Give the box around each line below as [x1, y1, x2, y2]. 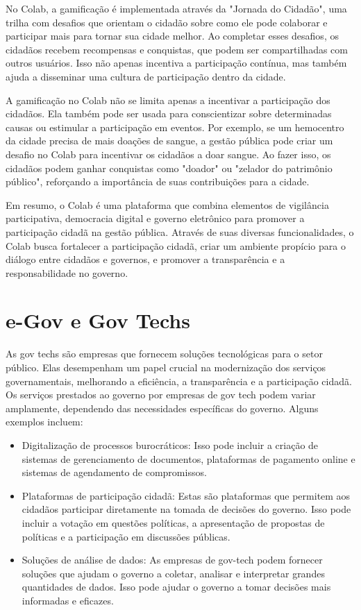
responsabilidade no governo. [6, 265, 128, 280]
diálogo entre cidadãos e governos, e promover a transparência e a [6, 252, 285, 266]
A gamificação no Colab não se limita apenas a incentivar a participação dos [6, 92, 330, 107]
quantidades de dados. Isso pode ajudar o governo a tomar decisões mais [22, 579, 331, 594]
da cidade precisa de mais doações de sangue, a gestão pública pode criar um [6, 133, 333, 148]
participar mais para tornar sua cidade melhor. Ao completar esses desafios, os [6, 28, 339, 43]
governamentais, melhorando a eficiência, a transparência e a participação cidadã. [6, 373, 352, 388]
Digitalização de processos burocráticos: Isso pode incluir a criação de [22, 437, 319, 452]
